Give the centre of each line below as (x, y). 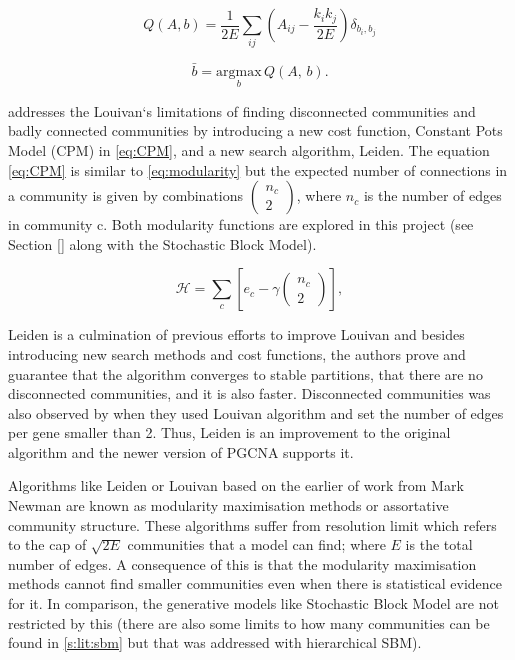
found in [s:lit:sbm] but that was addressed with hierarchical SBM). (215, 642)
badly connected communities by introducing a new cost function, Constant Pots (255, 130)
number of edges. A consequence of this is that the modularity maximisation (242, 563)
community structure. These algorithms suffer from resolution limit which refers (252, 524)
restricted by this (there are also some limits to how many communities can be (249, 622)
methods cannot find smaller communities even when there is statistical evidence (255, 583)
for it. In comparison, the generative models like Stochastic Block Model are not (253, 603)
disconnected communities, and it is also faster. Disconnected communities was (249, 393)
